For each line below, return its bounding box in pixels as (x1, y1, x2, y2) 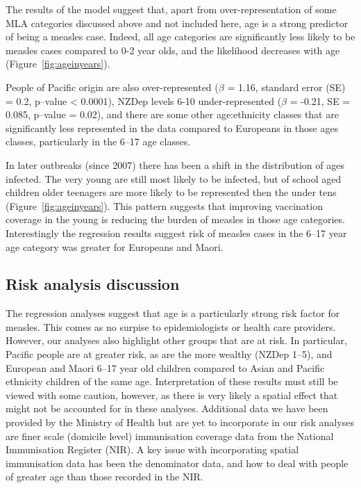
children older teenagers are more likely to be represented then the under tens (6, 185, 337, 200)
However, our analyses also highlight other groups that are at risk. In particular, (6, 333, 347, 348)
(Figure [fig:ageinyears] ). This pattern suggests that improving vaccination (6, 198, 323, 213)
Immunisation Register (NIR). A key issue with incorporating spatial (6, 442, 299, 457)
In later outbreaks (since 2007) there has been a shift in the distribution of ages (6, 157, 344, 172)
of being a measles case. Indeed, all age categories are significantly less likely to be (6, 29, 355, 44)
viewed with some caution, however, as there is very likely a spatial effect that (6, 387, 338, 402)
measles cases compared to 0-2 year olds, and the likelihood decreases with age (6, 42, 340, 57)
